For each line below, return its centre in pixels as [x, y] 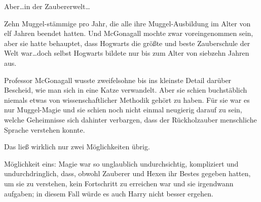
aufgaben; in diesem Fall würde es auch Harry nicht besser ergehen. [109, 193]
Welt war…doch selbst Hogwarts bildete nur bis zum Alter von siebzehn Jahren [127, 53]
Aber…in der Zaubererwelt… [47, 6]
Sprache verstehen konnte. [45, 129]
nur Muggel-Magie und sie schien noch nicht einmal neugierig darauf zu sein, [123, 110]
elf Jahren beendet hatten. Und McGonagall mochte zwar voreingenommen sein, [129, 33]
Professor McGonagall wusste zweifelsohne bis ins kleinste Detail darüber [118, 80]
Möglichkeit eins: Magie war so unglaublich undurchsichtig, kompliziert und [121, 163]
